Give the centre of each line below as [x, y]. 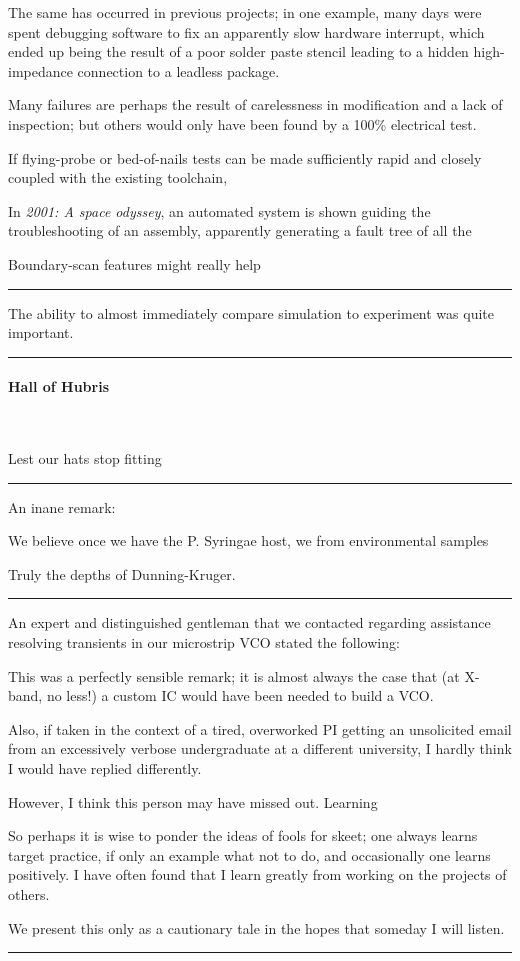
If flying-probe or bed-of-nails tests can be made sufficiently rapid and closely [245, 157]
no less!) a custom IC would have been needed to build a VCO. [240, 695]
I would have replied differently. [105, 768]
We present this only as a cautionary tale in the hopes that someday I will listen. [256, 927]
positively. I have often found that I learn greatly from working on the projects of [257, 874]
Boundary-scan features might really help [134, 263]
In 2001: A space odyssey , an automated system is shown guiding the [219, 210]
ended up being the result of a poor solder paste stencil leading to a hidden [238, 51]
